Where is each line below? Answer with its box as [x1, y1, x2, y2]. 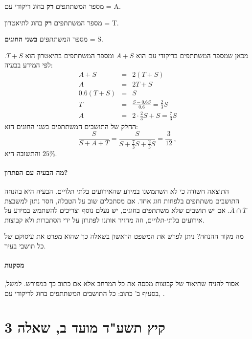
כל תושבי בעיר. [4, 241, 46, 251]
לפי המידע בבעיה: [4, 60, 53, 70]
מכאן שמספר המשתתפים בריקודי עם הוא [136, 50, 249, 60]
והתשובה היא [4, 148, 41, 158]
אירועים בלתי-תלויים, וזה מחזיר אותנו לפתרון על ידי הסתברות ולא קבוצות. [4, 214, 205, 225]
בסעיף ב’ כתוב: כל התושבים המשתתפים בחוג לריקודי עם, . [4, 288, 165, 298]
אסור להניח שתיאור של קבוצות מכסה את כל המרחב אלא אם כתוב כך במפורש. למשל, [4, 278, 239, 289]
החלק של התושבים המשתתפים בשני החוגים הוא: [4, 121, 138, 131]
